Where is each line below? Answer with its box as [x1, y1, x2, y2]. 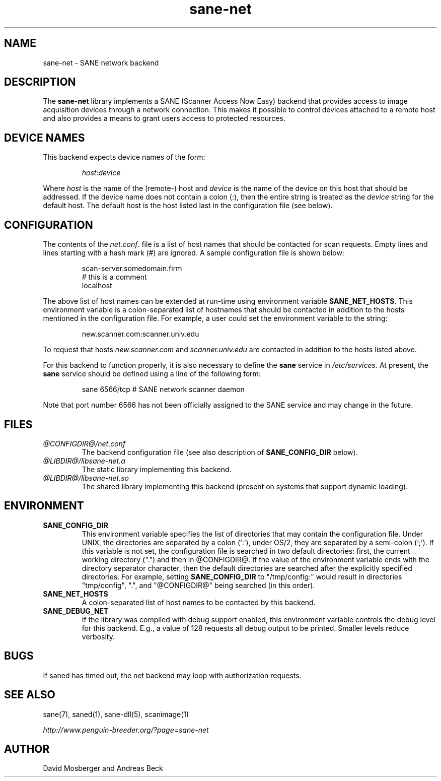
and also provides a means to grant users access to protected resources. [43, 114, 285, 123]
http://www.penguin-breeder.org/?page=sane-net [43, 725, 209, 734]
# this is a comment [82, 273, 147, 282]
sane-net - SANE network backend [43, 58, 159, 67]
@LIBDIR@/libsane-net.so [43, 473, 129, 482]
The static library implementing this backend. [82, 465, 232, 474]
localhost [82, 281, 112, 290]
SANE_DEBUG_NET [43, 606, 109, 615]
